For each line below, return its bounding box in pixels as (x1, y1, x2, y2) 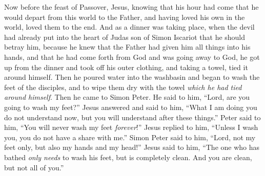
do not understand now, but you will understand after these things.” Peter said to (4, 112, 261, 122)
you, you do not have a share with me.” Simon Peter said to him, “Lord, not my (4, 131, 256, 142)
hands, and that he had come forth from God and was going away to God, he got (4, 51, 260, 62)
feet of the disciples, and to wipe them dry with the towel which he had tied (4, 81, 242, 92)
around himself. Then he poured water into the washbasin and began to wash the (4, 72, 260, 82)
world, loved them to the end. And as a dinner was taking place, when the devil (4, 21, 255, 32)
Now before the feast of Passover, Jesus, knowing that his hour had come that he (4, 2, 259, 12)
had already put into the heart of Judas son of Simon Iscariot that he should (4, 31, 246, 42)
